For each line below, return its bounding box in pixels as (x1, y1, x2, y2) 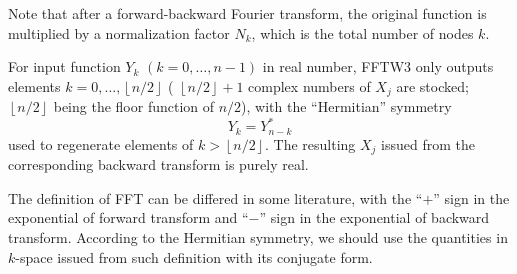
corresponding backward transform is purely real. (8, 154, 309, 175)
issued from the (381, 133, 475, 154)
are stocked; (396, 75, 469, 96)
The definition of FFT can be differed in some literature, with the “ (8, 187, 423, 208)
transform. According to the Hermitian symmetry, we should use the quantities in (8, 227, 508, 248)
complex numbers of (248, 75, 371, 96)
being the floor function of (53, 96, 215, 117)
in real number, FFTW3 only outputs (262, 56, 494, 77)
